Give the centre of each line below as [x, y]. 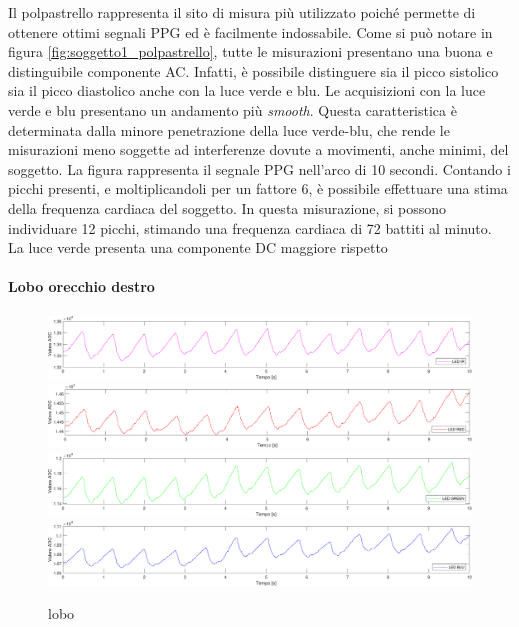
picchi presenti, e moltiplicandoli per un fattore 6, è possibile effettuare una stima [258, 188]
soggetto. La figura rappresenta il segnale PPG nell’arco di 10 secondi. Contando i [259, 168]
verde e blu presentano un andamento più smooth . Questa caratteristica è [232, 109]
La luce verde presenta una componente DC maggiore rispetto [198, 247]
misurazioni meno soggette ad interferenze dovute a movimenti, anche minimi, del [258, 149]
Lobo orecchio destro [81, 286]
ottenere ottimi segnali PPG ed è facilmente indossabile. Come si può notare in [250, 31]
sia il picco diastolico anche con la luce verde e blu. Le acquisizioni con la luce [247, 90]
